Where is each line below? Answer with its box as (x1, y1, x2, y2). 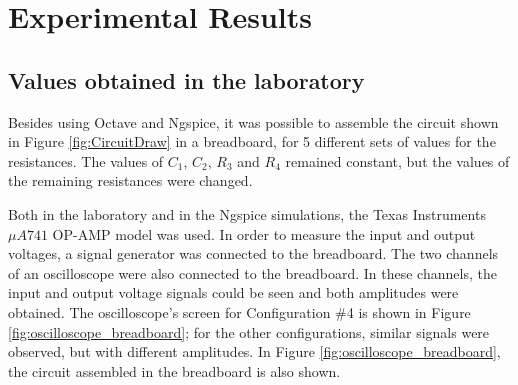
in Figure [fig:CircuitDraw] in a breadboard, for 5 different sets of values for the (8, 131, 496, 152)
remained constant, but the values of (285, 150, 510, 171)
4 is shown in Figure (346, 301, 471, 322)
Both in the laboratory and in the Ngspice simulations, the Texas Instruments (8, 203, 486, 224)
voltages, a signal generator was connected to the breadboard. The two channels (8, 243, 499, 264)
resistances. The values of (8, 150, 164, 171)
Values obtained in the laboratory (8, 64, 365, 95)
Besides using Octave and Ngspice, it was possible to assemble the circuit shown (8, 111, 499, 132)
